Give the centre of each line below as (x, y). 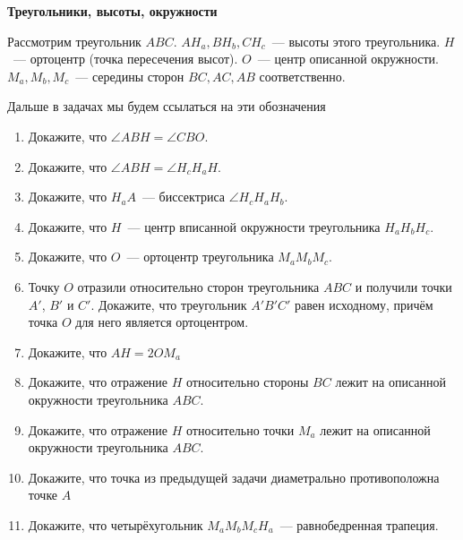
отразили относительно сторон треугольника (198, 286)
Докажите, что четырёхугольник (116, 524)
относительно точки (240, 429)
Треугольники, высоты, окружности (112, 11)
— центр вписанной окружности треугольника (254, 226)
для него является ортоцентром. (162, 322)
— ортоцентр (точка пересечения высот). (125, 59)
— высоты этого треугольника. (356, 41)
